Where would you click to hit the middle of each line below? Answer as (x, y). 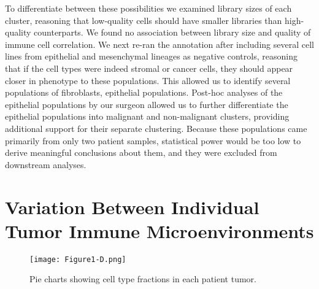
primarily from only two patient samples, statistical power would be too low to (153, 140)
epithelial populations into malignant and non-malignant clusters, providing (147, 116)
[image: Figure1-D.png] (78, 259)
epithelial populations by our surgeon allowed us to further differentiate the (147, 104)
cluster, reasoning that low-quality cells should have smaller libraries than (144, 20)
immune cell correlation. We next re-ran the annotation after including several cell (159, 44)
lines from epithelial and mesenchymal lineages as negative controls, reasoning (151, 56)
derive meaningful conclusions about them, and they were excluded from (141, 152)
